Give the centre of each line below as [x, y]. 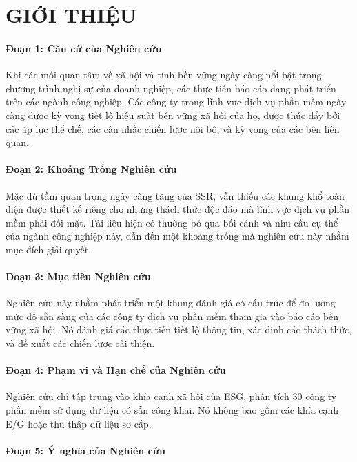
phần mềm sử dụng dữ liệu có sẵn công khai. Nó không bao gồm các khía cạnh [172, 410]
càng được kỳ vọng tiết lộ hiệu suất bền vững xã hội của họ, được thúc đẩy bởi [173, 115]
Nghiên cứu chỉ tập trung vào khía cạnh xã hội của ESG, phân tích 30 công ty [171, 396]
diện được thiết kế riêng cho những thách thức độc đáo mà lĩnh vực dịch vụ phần [178, 209]
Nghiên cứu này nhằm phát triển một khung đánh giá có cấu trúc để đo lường [171, 303]
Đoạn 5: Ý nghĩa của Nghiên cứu [86, 450]
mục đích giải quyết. [49, 249]
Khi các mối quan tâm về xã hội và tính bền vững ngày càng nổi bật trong [164, 75]
